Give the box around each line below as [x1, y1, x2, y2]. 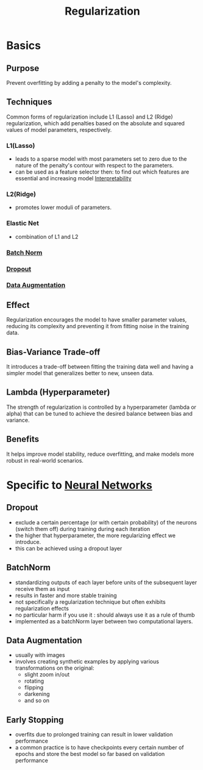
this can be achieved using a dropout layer [15, 544, 123, 552]
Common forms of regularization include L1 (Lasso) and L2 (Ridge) [6, 113, 173, 120]
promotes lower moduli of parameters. [15, 204, 112, 211]
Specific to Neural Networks [6, 478, 152, 492]
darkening [24, 691, 50, 698]
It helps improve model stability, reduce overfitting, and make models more [6, 450, 194, 458]
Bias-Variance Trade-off [6, 346, 101, 357]
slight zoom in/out [24, 671, 70, 678]
